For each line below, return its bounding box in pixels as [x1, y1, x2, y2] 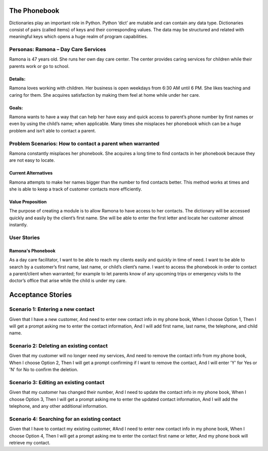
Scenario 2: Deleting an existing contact [9, 342, 108, 349]
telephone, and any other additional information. [9, 403, 108, 409]
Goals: [9, 105, 23, 111]
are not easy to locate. [9, 157, 55, 163]
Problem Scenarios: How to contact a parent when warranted [9, 140, 160, 147]
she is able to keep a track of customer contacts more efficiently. [9, 186, 142, 192]
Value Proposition [9, 199, 47, 205]
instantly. [9, 222, 28, 228]
